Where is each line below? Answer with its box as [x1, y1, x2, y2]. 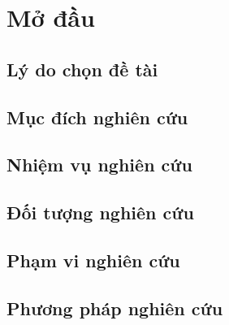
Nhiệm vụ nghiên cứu [6, 152, 192, 177]
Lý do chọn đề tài [6, 56, 158, 81]
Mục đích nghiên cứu [6, 104, 188, 129]
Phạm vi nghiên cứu [6, 247, 180, 272]
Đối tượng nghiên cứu [6, 200, 194, 225]
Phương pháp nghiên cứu [6, 295, 223, 320]
